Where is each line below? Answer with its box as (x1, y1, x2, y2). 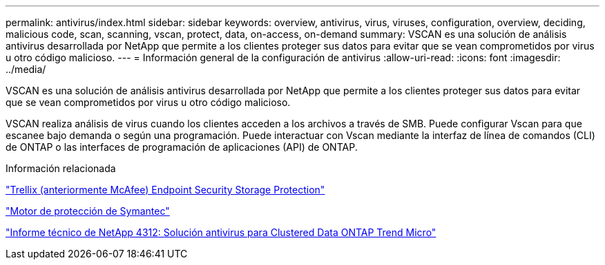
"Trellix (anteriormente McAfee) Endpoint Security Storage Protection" (6, 184, 325, 195)
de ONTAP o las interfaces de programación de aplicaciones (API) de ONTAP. (6, 141, 358, 153)
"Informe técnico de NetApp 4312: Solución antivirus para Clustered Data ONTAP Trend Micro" (6, 226, 436, 238)
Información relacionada (6, 162, 116, 174)
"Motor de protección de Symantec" (6, 205, 170, 217)
